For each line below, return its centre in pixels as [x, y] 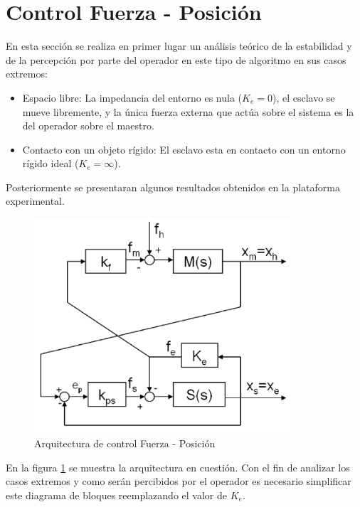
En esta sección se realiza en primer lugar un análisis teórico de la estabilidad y [179, 46]
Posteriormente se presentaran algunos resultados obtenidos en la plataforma [173, 187]
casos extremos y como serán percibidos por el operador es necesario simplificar [179, 481]
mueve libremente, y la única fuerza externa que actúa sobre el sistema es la [188, 111]
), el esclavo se [303, 97]
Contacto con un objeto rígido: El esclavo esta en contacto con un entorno [184, 149]
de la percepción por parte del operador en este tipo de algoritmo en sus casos [176, 59]
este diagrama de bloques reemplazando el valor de [116, 495]
